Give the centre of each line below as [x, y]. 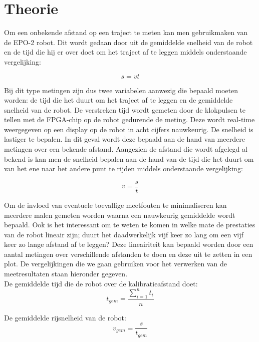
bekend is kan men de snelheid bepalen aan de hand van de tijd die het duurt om [129, 158]
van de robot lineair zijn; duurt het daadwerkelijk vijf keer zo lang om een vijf [124, 234]
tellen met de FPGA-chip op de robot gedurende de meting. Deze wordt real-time [129, 119]
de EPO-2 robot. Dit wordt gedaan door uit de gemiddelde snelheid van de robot [128, 42]
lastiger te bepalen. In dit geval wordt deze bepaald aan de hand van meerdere [124, 139]
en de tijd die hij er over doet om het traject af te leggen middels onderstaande [125, 52]
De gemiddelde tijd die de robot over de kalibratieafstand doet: [101, 283]
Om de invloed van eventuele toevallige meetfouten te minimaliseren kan [115, 205]
